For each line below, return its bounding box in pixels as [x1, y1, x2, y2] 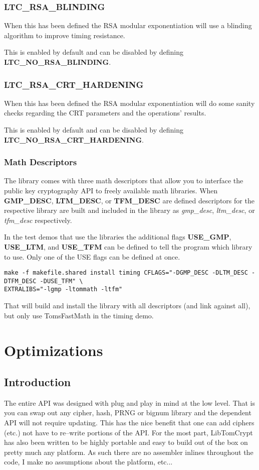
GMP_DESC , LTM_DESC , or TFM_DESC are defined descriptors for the [4, 195, 254, 205]
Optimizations [4, 339, 103, 360]
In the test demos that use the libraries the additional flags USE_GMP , [4, 231, 231, 242]
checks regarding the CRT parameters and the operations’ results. [4, 107, 206, 118]
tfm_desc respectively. [4, 214, 72, 225]
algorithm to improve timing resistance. [4, 30, 125, 40]
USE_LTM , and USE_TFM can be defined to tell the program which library [4, 241, 252, 252]
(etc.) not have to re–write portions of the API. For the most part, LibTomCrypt [4, 427, 253, 437]
